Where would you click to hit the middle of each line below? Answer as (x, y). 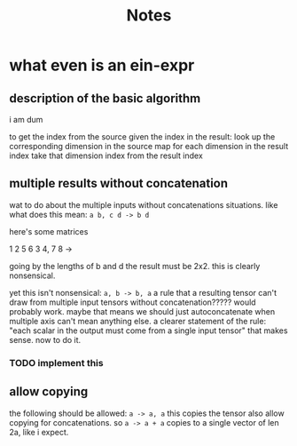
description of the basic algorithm (105, 98)
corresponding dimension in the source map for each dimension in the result (149, 146)
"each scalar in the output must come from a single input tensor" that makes (148, 331)
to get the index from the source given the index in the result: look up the (142, 137)
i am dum (26, 119)
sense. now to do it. (45, 339)
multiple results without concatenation (119, 183)
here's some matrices (49, 231)
